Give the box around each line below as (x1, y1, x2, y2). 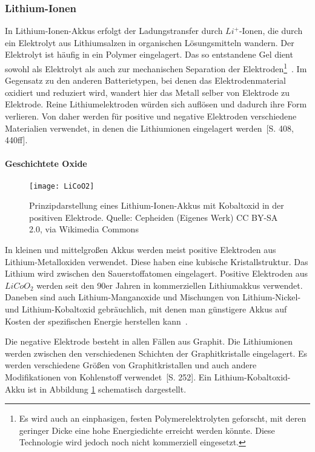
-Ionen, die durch (239, 24, 303, 37)
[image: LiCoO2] (29, 181, 94, 191)
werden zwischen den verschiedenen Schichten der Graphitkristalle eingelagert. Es (5, 346, 307, 359)
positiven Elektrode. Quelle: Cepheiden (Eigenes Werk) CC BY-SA (29, 211, 278, 223)
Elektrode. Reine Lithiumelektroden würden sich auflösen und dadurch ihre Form (5, 98, 307, 110)
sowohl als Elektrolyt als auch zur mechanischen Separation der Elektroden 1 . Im (5, 61, 307, 75)
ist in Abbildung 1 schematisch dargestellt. (27, 382, 187, 395)
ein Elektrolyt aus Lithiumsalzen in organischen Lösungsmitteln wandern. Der (5, 36, 294, 49)
